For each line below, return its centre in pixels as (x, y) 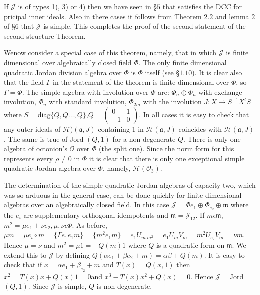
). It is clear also (217, 72)
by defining (73, 255)
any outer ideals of (32, 129)
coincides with (200, 129)
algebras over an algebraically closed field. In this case (87, 205)
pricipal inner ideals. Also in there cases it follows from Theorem (103, 16)
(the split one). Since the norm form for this (167, 149)
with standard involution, (88, 102)
